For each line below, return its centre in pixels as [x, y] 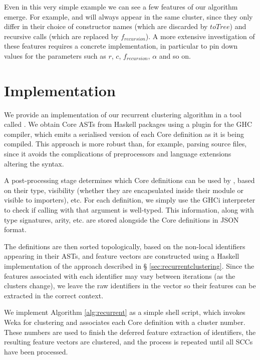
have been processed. [36, 351]
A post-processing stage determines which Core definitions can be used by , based [129, 180]
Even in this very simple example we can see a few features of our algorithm [121, 7]
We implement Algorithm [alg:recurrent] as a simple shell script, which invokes [125, 312]
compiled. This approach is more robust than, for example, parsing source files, [125, 144]
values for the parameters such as [55, 55]
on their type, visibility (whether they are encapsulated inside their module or [124, 190]
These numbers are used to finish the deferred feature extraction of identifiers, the [130, 332]
